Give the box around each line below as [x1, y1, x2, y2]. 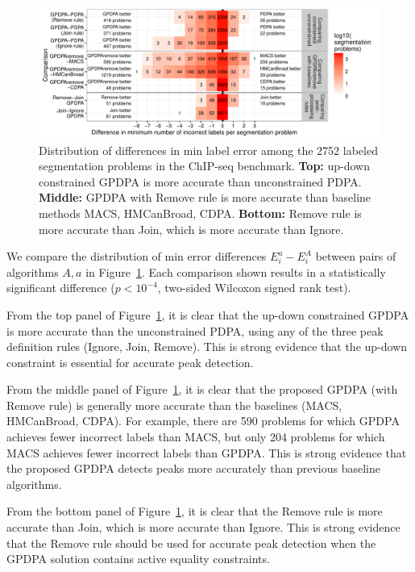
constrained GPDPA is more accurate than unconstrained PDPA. [39, 173, 362, 190]
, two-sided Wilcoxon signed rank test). [157, 279, 351, 296]
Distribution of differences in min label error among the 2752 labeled [39, 141, 378, 158]
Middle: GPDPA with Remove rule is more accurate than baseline [39, 189, 371, 206]
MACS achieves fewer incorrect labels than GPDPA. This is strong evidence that [6, 444, 407, 461]
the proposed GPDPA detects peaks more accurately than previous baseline [6, 460, 381, 477]
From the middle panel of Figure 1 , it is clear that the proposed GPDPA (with [6, 381, 398, 398]
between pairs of [315, 248, 396, 265]
